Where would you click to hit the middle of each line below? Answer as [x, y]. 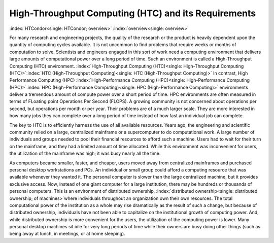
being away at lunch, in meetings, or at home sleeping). [67, 234]
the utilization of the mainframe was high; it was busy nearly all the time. [85, 153]
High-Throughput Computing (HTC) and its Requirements [133, 13]
